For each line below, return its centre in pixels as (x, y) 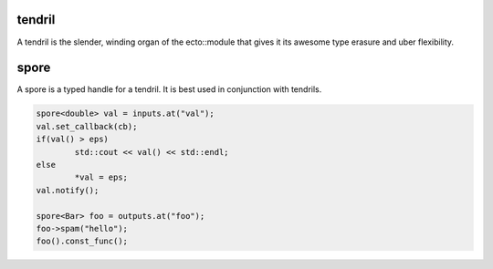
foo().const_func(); (82, 241)
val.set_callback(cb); (87, 126)
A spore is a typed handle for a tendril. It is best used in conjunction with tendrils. (169, 89)
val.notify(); (68, 190)
